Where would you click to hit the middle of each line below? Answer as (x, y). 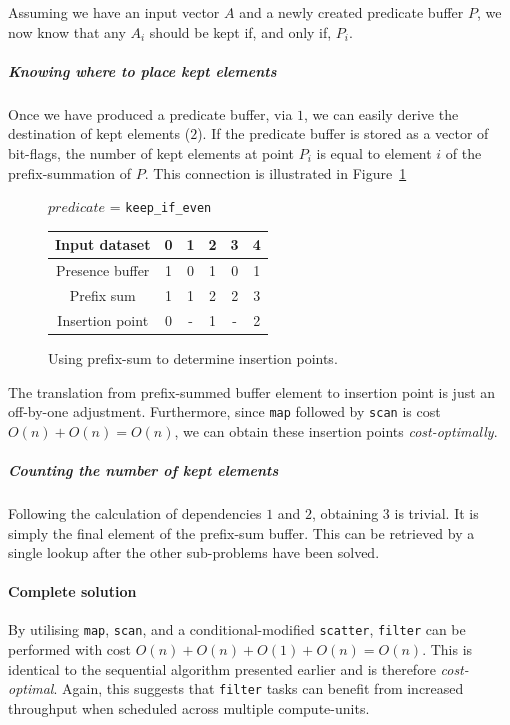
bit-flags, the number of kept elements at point (151, 152)
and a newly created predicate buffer (351, 12)
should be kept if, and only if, (240, 31)
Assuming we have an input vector (114, 12)
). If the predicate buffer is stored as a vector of (343, 133)
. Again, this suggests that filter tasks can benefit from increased (258, 688)
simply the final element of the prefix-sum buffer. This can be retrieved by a (241, 532)
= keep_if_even (160, 206)
